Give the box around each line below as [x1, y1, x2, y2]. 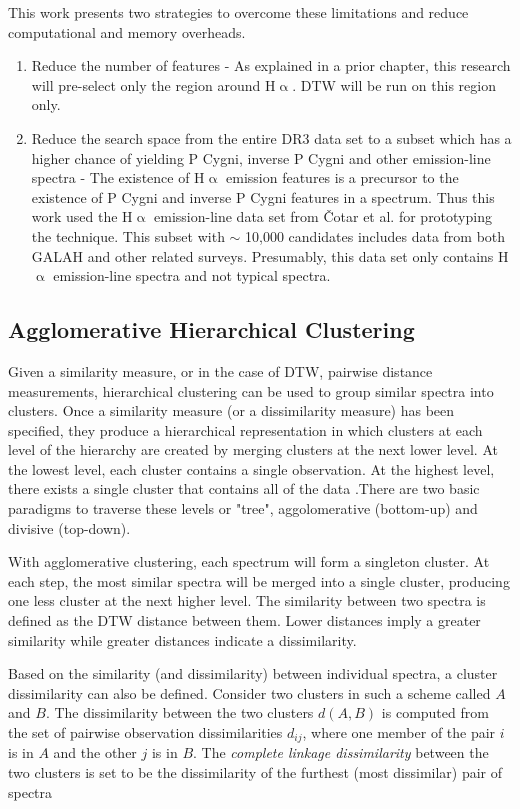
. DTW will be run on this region [292, 74, 496, 95]
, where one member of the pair [302, 722, 496, 743]
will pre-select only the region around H [31, 74, 276, 95]
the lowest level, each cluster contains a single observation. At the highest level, [8, 458, 495, 479]
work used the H [31, 206, 133, 227]
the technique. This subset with [31, 225, 225, 246]
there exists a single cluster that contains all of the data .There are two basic [8, 478, 480, 499]
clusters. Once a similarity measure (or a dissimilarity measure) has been [8, 400, 455, 421]
